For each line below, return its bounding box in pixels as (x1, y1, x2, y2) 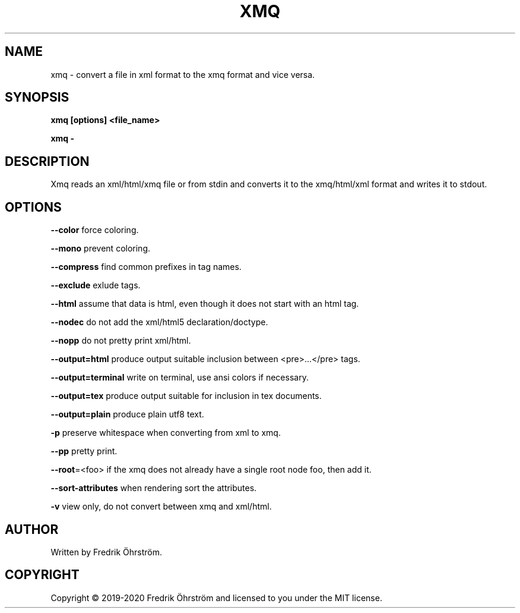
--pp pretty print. (50, 446, 118, 457)
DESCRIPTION (5, 153, 90, 169)
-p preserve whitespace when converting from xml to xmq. (50, 427, 281, 438)
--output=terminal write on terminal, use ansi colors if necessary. (50, 372, 309, 383)
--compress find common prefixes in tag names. (50, 262, 242, 272)
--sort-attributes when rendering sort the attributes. (50, 483, 257, 493)
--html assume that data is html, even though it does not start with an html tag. (50, 298, 359, 309)
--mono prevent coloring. (50, 243, 151, 254)
